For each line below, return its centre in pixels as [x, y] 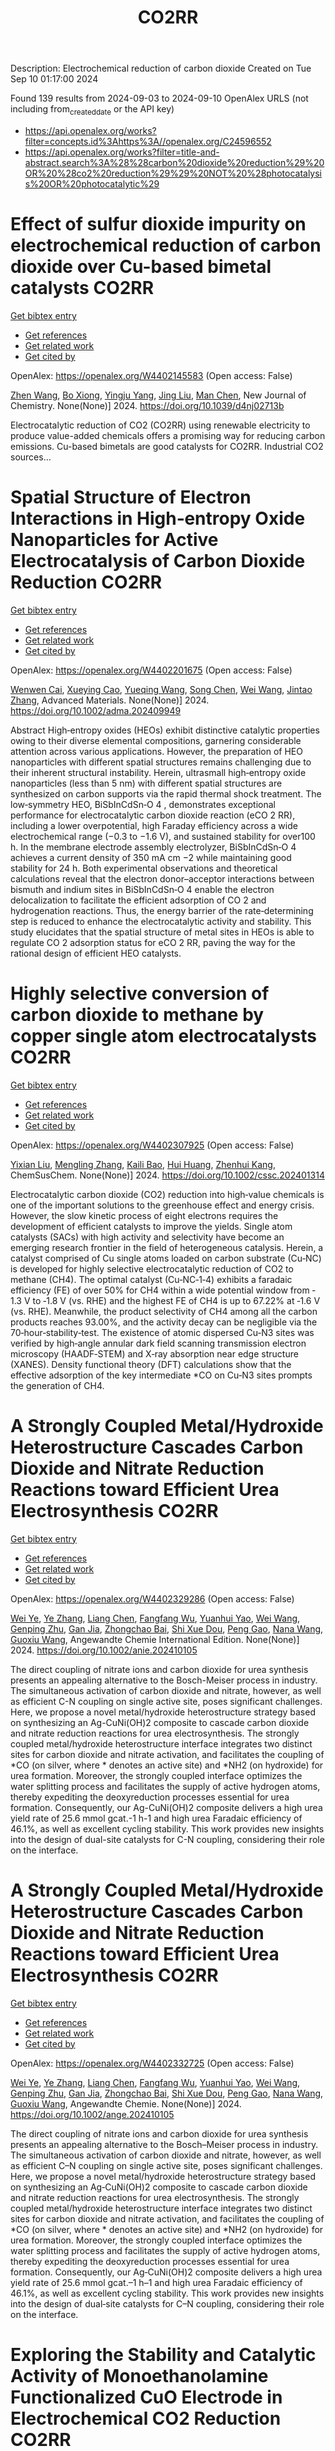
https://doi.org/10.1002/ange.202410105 [92, 2114]
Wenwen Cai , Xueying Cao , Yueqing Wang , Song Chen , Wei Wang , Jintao [161, 689]
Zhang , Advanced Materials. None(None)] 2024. [110, 700]
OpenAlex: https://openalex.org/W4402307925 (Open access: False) [152, 1145]
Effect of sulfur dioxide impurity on [158, 224]
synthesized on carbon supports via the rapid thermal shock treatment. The [166, 793]
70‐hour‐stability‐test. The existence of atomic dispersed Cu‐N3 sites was [162, 1332]
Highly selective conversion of [140, 993]
